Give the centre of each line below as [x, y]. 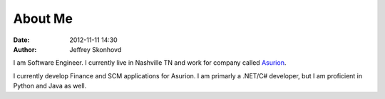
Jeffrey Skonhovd [96, 49]
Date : [21, 40]
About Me [43, 19]
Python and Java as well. [50, 86]
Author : [25, 49]
